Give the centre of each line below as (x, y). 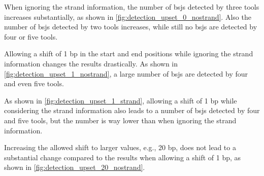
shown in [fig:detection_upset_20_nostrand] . (75, 167)
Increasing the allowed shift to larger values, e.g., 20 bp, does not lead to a (120, 147)
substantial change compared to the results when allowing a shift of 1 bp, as (123, 157)
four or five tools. (31, 36)
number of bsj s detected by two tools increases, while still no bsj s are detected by (131, 27)
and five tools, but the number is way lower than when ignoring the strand (120, 120)
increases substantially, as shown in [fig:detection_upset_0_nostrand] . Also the (128, 16)
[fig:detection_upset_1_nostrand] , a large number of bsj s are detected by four (126, 73)
